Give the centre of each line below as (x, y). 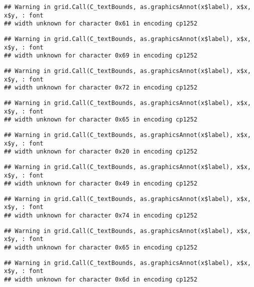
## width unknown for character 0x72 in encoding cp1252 (101, 88)
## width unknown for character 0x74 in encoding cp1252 (101, 216)
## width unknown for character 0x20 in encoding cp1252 (101, 152)
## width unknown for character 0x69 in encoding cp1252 (101, 56)
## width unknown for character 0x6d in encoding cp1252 (101, 280)
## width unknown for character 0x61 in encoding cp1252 (101, 24)
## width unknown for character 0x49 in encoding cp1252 (101, 184)
